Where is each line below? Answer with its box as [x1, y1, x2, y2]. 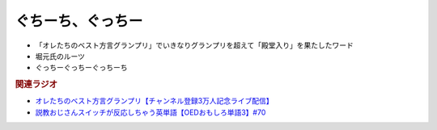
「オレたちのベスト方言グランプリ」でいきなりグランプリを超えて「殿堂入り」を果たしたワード [35, 40, 354, 50]
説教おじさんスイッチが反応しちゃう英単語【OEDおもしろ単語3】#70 [35, 107, 266, 117]
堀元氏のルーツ [35, 51, 85, 61]
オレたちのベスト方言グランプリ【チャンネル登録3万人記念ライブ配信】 [35, 96, 274, 106]
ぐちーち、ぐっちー [15, 12, 143, 30]
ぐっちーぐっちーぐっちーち [35, 63, 128, 73]
